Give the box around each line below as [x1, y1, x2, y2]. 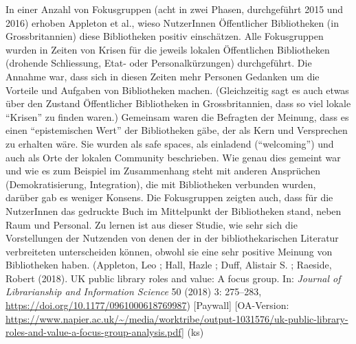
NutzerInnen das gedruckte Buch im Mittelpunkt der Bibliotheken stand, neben [5, 203, 342, 218]
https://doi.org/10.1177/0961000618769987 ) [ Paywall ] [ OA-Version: [5, 298, 289, 312]
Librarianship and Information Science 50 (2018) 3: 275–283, [5, 284, 262, 299]
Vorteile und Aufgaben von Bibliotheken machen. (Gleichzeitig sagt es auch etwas [5, 82, 349, 97]
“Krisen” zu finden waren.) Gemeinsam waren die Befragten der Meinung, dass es [5, 109, 349, 124]
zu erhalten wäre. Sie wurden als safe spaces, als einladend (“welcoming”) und [5, 136, 334, 150]
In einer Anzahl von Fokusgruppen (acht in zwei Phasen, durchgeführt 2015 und [5, 2, 344, 16]
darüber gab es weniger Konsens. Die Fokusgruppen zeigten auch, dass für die [5, 190, 333, 205]
